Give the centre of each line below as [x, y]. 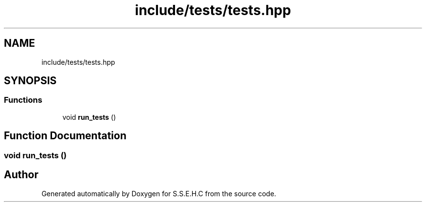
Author [21, 175]
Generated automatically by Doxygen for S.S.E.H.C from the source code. [159, 193]
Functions [23, 100]
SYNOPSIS [30, 81]
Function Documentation [65, 136]
